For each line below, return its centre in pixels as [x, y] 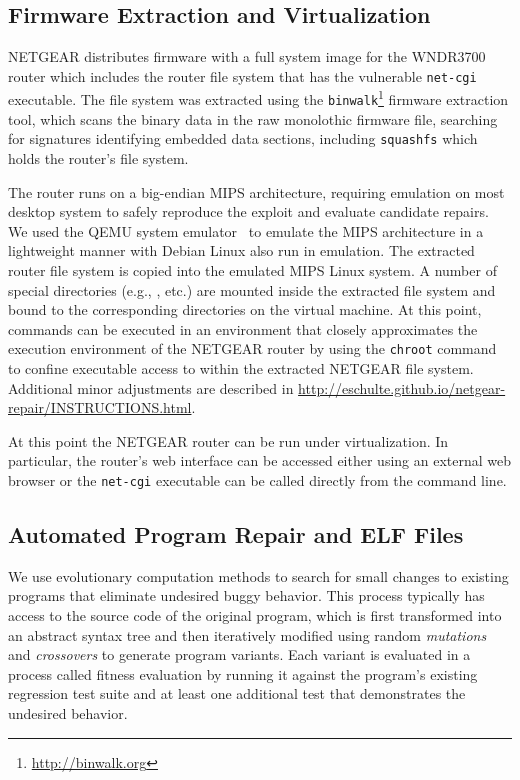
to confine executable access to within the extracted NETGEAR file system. [241, 368]
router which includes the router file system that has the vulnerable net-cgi [242, 75]
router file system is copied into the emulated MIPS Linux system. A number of [252, 269]
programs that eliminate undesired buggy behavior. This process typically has [246, 595]
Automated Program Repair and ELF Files [236, 534]
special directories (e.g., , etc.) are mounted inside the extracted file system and [252, 289]
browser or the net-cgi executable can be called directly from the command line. [257, 479]
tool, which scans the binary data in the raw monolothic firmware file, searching [253, 118]
